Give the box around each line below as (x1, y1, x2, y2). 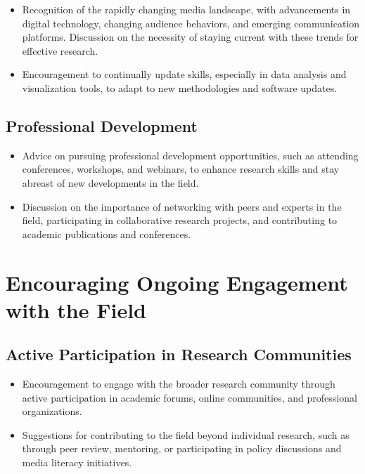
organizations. (22, 404, 82, 419)
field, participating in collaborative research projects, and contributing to (22, 213, 338, 228)
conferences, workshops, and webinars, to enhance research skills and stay (22, 162, 340, 176)
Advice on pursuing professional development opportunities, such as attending (22, 147, 359, 162)
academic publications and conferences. (22, 226, 191, 241)
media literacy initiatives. (22, 455, 132, 470)
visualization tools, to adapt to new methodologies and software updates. (22, 80, 338, 95)
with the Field (6, 295, 147, 324)
